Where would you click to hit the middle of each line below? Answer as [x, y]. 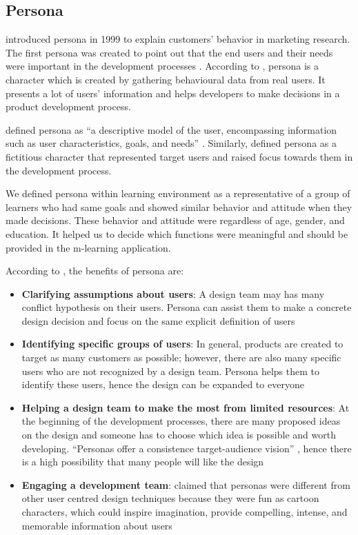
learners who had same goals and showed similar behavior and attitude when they [179, 206]
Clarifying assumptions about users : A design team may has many [173, 293]
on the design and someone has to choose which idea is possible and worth [179, 435]
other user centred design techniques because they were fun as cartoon [170, 498]
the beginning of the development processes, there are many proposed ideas [181, 421]
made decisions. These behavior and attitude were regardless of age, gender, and [175, 220]
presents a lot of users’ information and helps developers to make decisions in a [173, 93]
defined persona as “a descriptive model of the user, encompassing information [171, 129]
